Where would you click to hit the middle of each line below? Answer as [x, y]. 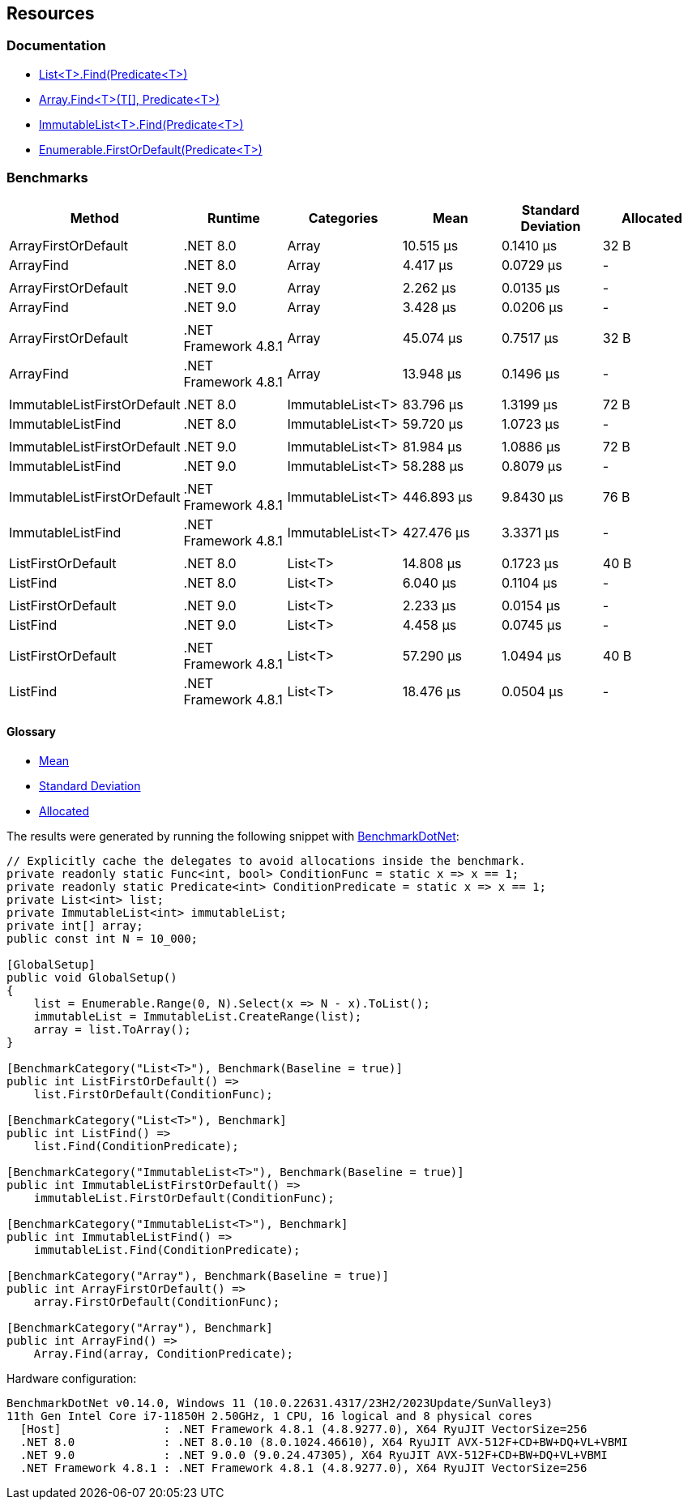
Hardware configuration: [72, 1378]
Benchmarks [47, 178]
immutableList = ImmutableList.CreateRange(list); [198, 1016]
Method [94, 218]
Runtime [234, 218]
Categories [343, 218]
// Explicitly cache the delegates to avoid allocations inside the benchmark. [266, 860]
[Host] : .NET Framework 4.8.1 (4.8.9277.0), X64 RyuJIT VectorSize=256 [303, 1429]
